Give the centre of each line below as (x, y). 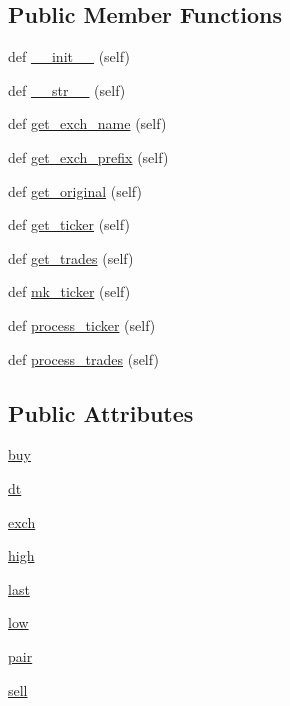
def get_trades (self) (71, 257)
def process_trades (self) (83, 358)
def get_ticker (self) (69, 224)
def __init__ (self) (69, 56)
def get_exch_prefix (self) (88, 156)
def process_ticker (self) (82, 324)
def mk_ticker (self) (69, 291)
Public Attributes (101, 412)
